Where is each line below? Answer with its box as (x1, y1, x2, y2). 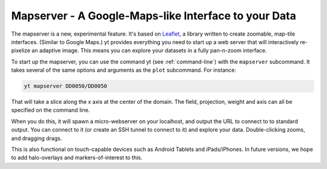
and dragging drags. (11, 135, 62, 142)
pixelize (11, 47, 30, 54)
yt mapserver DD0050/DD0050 (24, 83, 107, 90)
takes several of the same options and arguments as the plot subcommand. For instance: (11, 66, 236, 74)
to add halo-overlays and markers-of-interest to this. (11, 154, 143, 161)
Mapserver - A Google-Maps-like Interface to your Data (11, 9, 297, 22)
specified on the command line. (11, 106, 90, 114)
